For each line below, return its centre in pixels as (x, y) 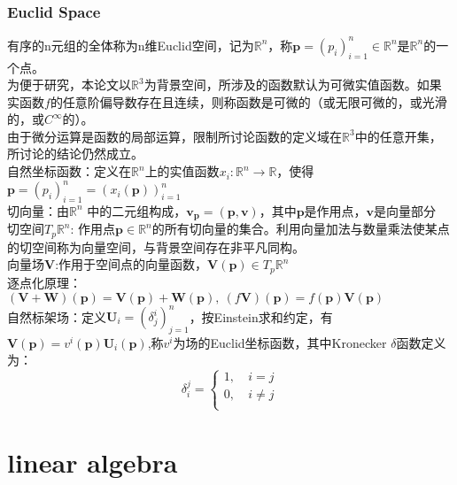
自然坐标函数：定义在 (69, 171)
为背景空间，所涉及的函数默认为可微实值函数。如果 (293, 85)
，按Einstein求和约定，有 (261, 316)
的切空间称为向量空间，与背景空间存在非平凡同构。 (156, 246)
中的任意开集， (398, 136)
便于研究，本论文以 (75, 85)
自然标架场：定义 (57, 316)
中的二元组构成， (137, 210)
